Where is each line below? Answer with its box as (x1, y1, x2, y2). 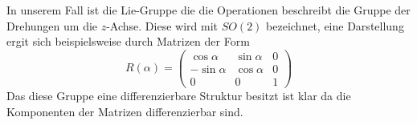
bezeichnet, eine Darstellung (266, 17, 404, 34)
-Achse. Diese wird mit (106, 17, 218, 34)
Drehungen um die (6, 17, 98, 34)
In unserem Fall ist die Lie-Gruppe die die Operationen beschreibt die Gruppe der (6, 2, 411, 18)
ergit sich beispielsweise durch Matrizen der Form (6, 33, 250, 50)
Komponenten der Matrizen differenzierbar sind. (6, 103, 243, 119)
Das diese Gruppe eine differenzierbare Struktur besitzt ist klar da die (6, 87, 351, 103)
